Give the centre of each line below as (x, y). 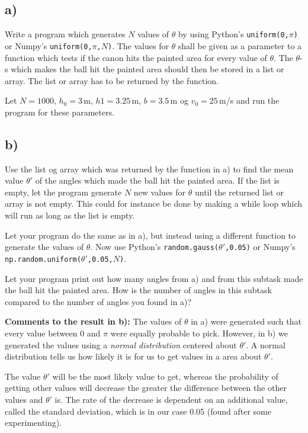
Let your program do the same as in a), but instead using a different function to (150, 235)
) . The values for (138, 45)
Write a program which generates (65, 34)
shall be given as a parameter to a (240, 45)
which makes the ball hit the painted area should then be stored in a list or (147, 69)
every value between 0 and (53, 333)
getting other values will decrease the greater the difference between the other (146, 388)
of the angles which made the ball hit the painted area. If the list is (157, 180)
